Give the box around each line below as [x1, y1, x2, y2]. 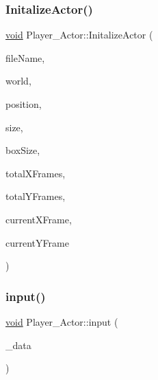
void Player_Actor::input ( [5, 314, 118, 328]
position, [5, 97, 42, 111]
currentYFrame [5, 235, 69, 249]
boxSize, [5, 143, 40, 157]
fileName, [5, 50, 45, 65]
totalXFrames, [5, 166, 66, 180]
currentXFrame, [5, 212, 72, 226]
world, [5, 74, 31, 88]
